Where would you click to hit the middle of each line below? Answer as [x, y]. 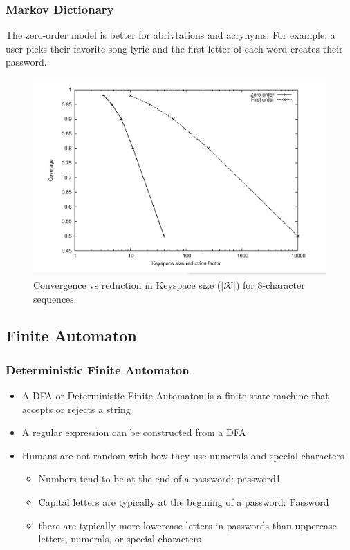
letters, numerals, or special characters [120, 539]
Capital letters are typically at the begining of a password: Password [184, 502]
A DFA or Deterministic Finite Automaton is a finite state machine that [175, 396]
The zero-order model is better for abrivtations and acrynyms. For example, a [171, 35]
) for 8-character [270, 284]
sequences [54, 298]
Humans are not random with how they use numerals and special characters [183, 455]
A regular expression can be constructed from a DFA [134, 432]
